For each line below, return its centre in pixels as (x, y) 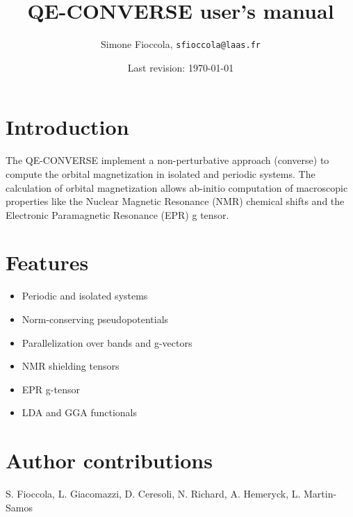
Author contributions (109, 460)
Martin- (320, 494)
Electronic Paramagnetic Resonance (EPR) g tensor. (117, 214)
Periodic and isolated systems (85, 296)
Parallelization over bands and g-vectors (107, 342)
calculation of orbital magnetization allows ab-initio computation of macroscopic (177, 187)
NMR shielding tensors (71, 366)
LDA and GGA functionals (79, 412)
